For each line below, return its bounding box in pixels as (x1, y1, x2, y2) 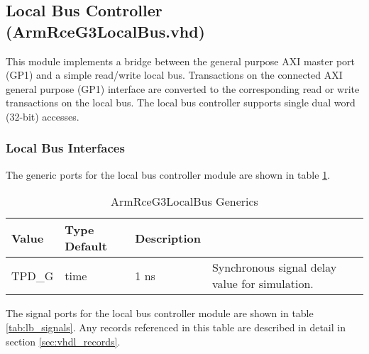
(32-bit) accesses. (6, 109, 79, 123)
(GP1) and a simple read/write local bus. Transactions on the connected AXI (6, 67, 343, 82)
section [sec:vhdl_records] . (6, 333, 121, 348)
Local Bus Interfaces (6, 139, 125, 157)
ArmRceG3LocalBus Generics (111, 193, 258, 210)
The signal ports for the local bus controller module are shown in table (6, 306, 314, 321)
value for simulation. (211, 275, 314, 292)
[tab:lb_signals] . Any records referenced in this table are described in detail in (6, 319, 346, 334)
